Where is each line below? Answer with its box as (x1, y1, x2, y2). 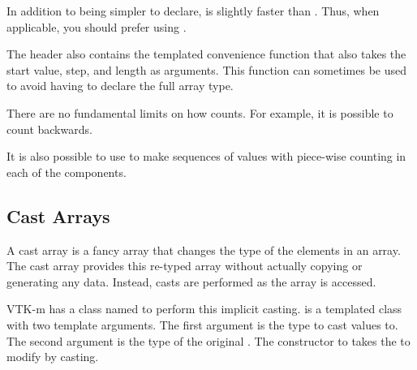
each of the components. (6, 163, 127, 180)
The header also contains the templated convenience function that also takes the (6, 45, 406, 62)
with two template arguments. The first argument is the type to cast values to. (6, 316, 398, 333)
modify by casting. (6, 348, 99, 365)
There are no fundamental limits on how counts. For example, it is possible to (6, 104, 393, 121)
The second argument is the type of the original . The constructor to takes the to (6, 332, 411, 349)
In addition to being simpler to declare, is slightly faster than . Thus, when (6, 2, 380, 19)
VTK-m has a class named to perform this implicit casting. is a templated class (6, 300, 402, 317)
